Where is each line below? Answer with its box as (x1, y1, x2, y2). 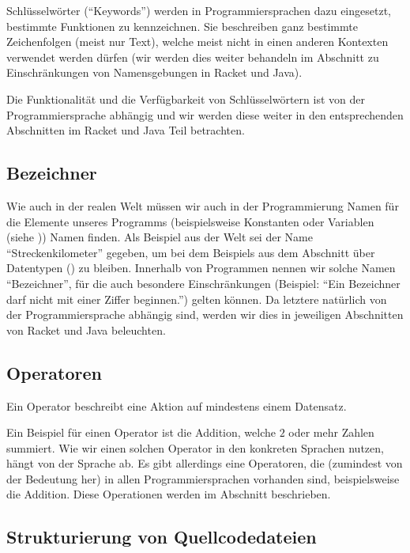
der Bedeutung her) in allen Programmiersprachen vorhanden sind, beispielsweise (6, 470, 400, 487)
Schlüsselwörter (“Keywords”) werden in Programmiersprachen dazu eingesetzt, (6, 2, 391, 18)
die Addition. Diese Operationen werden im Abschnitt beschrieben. (6, 486, 331, 502)
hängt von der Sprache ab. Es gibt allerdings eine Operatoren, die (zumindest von (6, 455, 403, 472)
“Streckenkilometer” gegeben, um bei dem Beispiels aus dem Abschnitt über (6, 244, 375, 260)
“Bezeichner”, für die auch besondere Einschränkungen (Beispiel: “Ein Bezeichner (6, 275, 401, 291)
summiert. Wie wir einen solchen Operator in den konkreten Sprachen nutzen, (6, 439, 384, 456)
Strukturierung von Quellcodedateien (6, 525, 317, 549)
